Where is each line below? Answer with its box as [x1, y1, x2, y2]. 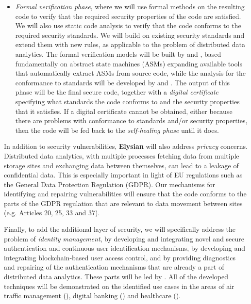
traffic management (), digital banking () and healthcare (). [4, 290, 181, 301]
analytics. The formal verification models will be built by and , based [15, 48, 221, 59]
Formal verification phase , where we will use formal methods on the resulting [15, 1, 245, 11]
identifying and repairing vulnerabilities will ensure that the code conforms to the [4, 189, 247, 199]
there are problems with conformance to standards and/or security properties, [15, 115, 248, 126]
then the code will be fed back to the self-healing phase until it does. [15, 125, 219, 135]
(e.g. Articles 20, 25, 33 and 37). [4, 208, 100, 218]
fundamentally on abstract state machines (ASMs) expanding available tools [15, 58, 242, 68]
